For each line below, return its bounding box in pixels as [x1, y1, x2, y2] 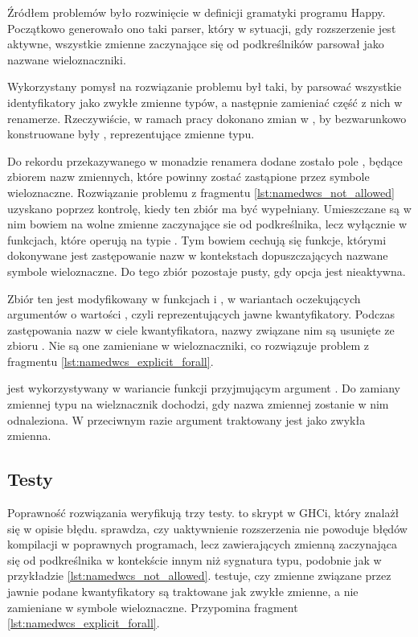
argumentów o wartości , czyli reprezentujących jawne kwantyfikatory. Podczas [7, 306, 395, 323]
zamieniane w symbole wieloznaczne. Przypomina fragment [7, 598, 298, 615]
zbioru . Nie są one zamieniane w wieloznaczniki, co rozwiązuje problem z [7, 337, 370, 354]
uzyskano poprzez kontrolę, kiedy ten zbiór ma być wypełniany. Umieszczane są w [7, 199, 412, 216]
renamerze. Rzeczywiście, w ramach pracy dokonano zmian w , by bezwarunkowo [7, 109, 407, 126]
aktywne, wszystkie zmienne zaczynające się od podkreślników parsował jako [7, 35, 384, 52]
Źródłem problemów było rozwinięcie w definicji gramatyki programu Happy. [7, 4, 386, 20]
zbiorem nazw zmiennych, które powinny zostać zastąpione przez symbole [7, 168, 370, 185]
